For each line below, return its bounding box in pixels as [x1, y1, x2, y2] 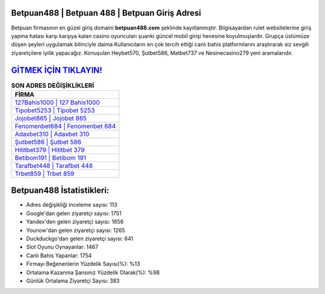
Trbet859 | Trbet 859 [14, 169, 75, 178]
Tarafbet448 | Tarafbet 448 [14, 161, 93, 170]
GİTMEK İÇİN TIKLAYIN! [11, 65, 102, 75]
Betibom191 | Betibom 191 [14, 154, 87, 162]
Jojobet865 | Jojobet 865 [14, 114, 87, 122]
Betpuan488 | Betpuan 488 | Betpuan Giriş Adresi [11, 8, 202, 18]
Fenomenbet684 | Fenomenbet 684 [14, 122, 116, 130]
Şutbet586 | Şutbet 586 [14, 137, 81, 146]
